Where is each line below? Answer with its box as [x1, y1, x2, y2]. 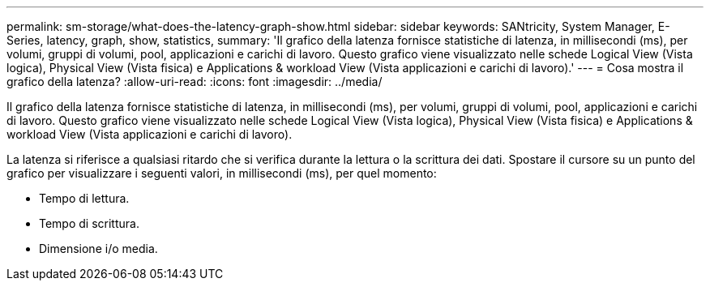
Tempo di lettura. [39, 191, 130, 205]
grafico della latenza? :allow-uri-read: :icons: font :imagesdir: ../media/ [6, 75, 383, 88]
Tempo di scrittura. [39, 216, 139, 230]
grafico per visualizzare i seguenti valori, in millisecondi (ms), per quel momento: [6, 166, 437, 180]
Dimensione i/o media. [39, 242, 158, 255]
